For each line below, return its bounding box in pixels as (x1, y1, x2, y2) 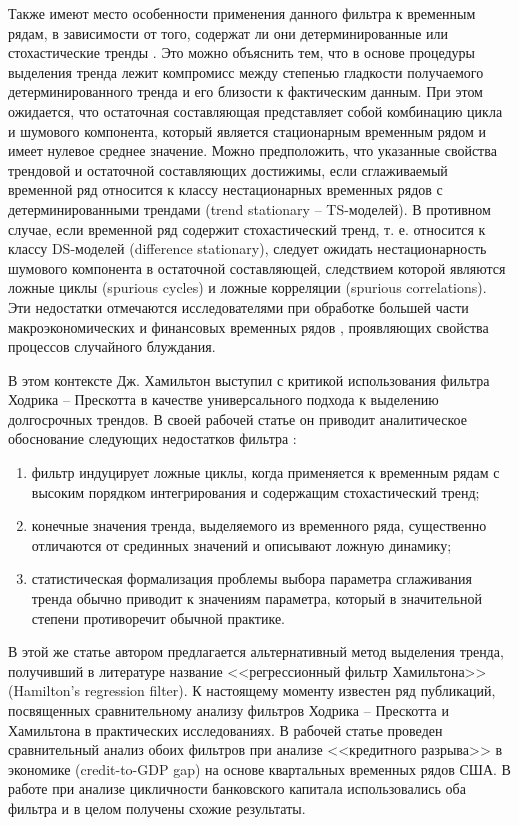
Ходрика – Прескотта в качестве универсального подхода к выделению (8, 389, 439, 410)
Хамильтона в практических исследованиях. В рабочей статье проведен (8, 719, 443, 740)
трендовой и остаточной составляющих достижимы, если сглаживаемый (8, 159, 448, 180)
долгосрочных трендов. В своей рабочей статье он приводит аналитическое (8, 408, 467, 429)
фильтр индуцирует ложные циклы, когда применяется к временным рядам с (31, 462, 500, 483)
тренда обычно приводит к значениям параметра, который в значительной (31, 588, 482, 609)
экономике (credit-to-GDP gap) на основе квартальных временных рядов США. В (8, 758, 511, 779)
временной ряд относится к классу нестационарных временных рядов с (8, 179, 443, 200)
